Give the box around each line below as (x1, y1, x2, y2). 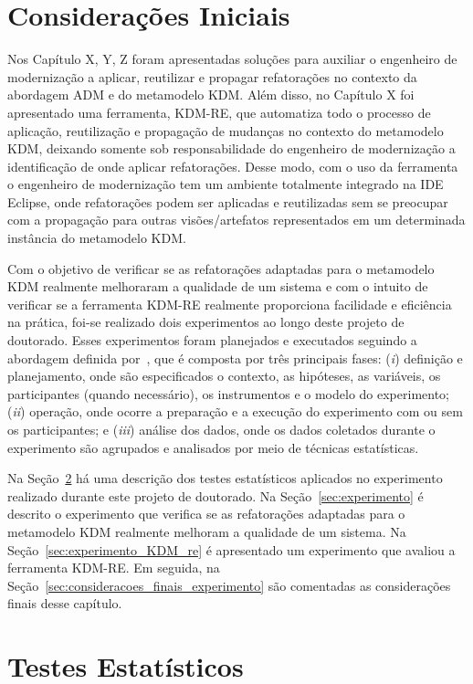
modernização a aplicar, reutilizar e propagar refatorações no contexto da (7, 67, 417, 86)
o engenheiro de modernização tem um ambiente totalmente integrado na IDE (7, 174, 444, 194)
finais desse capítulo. (7, 594, 122, 613)
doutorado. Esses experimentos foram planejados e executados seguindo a (7, 331, 417, 350)
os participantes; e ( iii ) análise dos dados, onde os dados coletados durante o (7, 420, 436, 438)
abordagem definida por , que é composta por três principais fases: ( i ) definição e (7, 348, 463, 367)
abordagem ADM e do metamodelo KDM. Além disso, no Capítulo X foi (7, 85, 415, 104)
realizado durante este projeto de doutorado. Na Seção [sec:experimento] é (7, 486, 424, 505)
